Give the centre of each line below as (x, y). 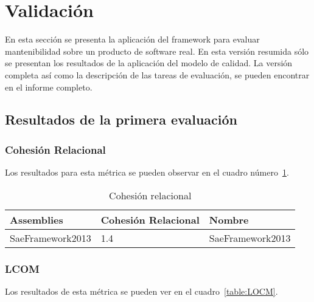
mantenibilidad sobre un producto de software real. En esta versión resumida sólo (157, 51)
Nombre (229, 219)
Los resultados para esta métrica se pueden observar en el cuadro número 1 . (147, 172)
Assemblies (37, 219)
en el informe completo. (49, 87)
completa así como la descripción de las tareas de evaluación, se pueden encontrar (157, 74)
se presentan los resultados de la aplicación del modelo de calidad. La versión (149, 63)
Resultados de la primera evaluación (121, 119)
